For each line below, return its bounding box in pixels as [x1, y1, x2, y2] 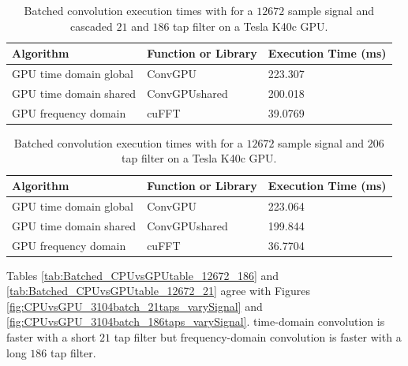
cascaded [70, 17, 113, 34]
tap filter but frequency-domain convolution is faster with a [114, 329, 402, 345]
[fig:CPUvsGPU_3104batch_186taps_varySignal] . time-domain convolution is [6, 313, 385, 330]
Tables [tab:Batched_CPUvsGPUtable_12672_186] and [6, 267, 279, 283]
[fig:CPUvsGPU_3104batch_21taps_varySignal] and [6, 297, 263, 314]
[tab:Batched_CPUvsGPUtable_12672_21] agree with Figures [6, 282, 310, 299]
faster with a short [6, 329, 96, 345]
